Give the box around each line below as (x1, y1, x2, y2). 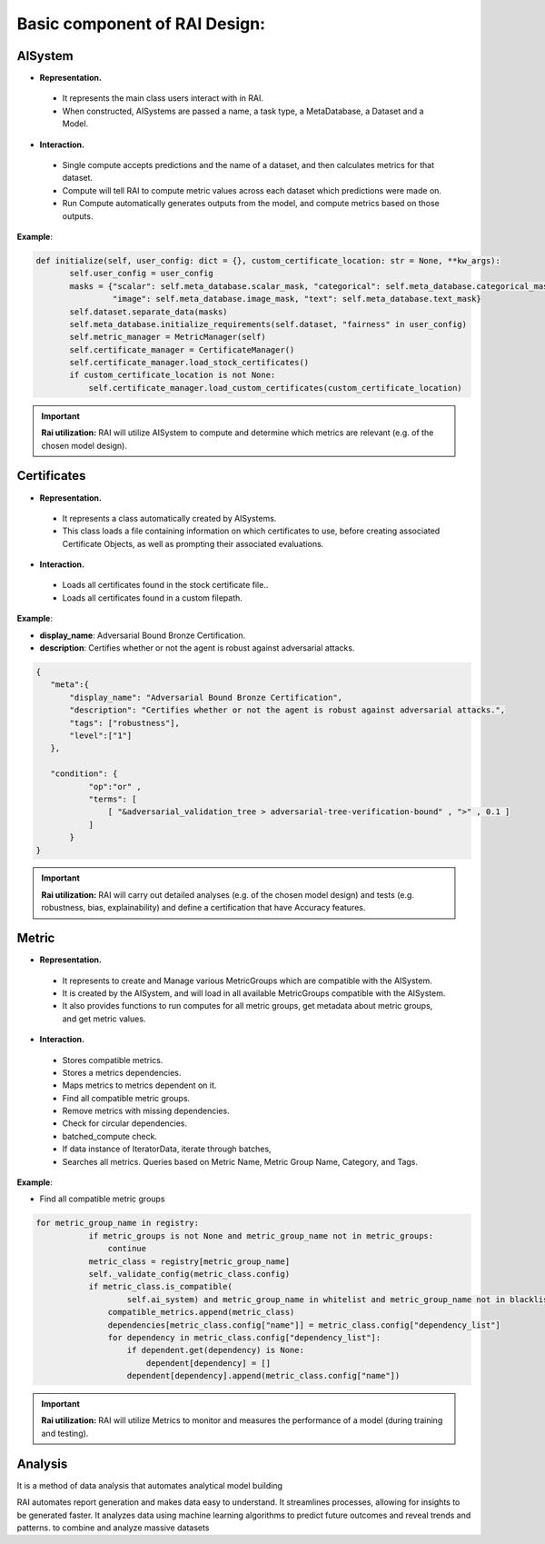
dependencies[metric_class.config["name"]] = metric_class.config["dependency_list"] (107, 1320, 501, 1330)
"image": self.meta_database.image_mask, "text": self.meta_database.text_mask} (112, 294, 481, 304)
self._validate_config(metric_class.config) (88, 1269, 291, 1279)
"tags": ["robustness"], (69, 718, 181, 728)
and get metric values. (62, 1013, 146, 1024)
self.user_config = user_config (69, 268, 213, 279)
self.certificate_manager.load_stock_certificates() (69, 357, 310, 368)
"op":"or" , (88, 782, 143, 792)
